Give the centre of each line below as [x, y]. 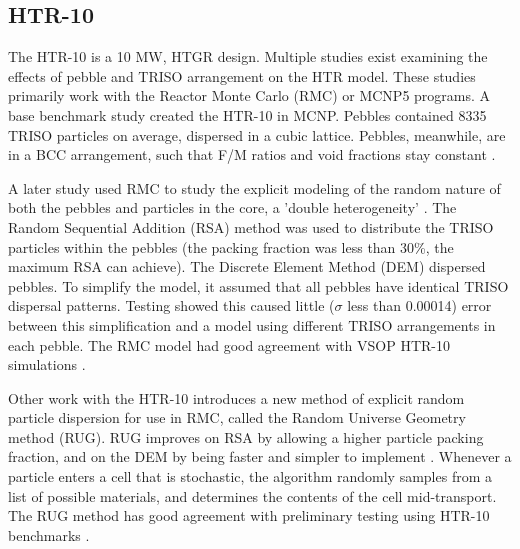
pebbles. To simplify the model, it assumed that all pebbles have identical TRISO [258, 285]
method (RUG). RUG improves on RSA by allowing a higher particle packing [246, 436]
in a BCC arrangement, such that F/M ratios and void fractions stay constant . [252, 154]
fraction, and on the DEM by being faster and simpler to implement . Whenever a [260, 456]
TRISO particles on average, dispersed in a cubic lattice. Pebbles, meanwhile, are [257, 134]
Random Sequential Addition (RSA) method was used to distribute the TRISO [251, 226]
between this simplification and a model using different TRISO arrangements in [252, 324]
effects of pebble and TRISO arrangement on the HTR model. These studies [242, 75]
